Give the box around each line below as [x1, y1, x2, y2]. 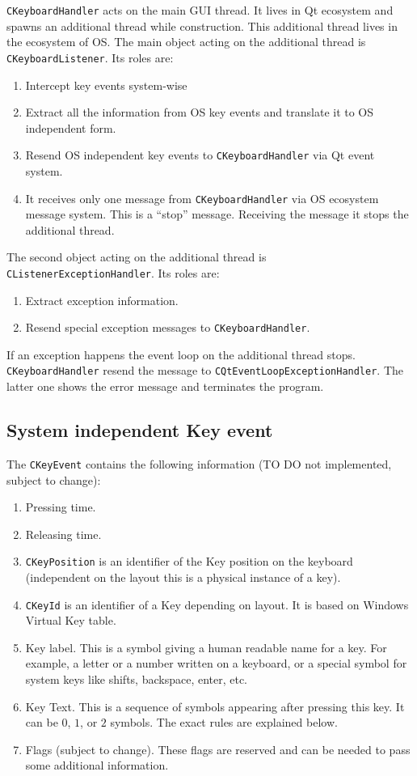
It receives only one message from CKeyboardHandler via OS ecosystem [25, 189, 379, 206]
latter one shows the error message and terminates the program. [6, 378, 324, 395]
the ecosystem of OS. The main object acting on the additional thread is [6, 33, 366, 50]
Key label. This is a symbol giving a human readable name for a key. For [25, 638, 387, 655]
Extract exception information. [25, 291, 179, 308]
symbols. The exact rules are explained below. [110, 714, 338, 731]
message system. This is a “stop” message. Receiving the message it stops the [25, 206, 409, 223]
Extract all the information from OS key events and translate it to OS [25, 104, 374, 121]
